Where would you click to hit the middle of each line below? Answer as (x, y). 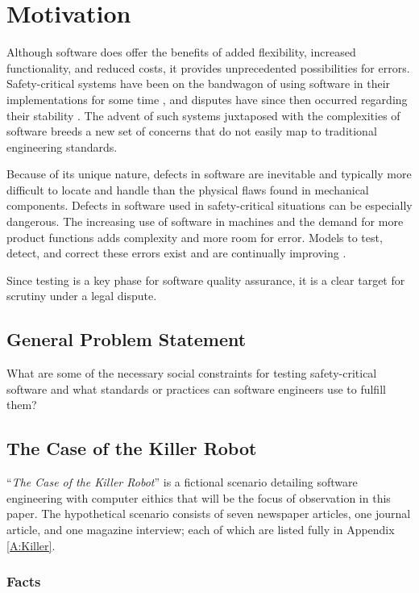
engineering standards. (62, 146)
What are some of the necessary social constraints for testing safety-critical (192, 373)
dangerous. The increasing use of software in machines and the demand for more (205, 221)
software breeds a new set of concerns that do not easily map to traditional (192, 131)
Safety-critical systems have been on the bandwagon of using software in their (199, 84)
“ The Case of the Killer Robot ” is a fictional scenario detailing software (182, 482)
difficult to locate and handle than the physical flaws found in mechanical (188, 189)
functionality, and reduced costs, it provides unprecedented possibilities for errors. (208, 67)
